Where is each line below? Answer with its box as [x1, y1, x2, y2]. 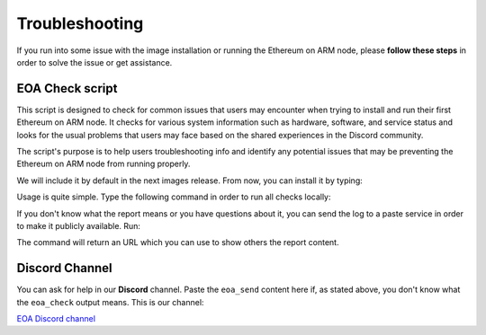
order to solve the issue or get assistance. [16, 57, 173, 67]
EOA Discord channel [16, 313, 96, 324]
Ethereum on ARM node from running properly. [16, 158, 191, 170]
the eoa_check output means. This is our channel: [16, 296, 204, 307]
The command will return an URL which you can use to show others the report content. [16, 237, 339, 248]
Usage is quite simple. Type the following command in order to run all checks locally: [16, 191, 332, 202]
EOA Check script [16, 81, 118, 96]
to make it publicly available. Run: [16, 220, 141, 231]
